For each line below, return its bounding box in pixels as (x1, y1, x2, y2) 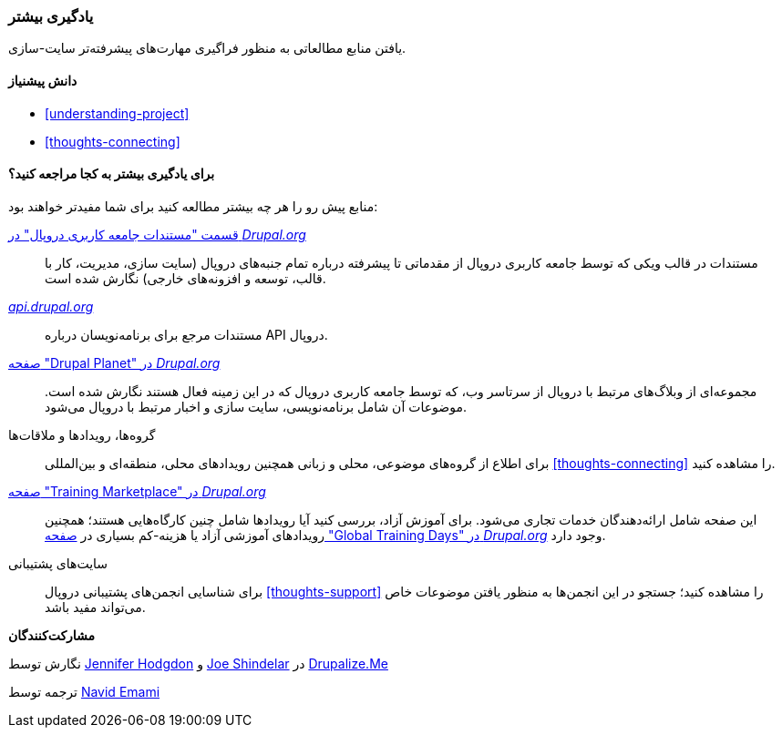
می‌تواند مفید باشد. (45, 598, 146, 615)
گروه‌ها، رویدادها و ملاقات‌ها (8, 426, 156, 443)
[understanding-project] (45, 105, 190, 121)
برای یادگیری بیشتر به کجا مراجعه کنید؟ (8, 166, 215, 182)
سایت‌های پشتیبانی (8, 555, 108, 571)
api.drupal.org (8, 298, 94, 314)
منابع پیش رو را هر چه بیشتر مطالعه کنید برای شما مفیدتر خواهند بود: (8, 198, 378, 214)
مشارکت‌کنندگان (8, 627, 96, 643)
